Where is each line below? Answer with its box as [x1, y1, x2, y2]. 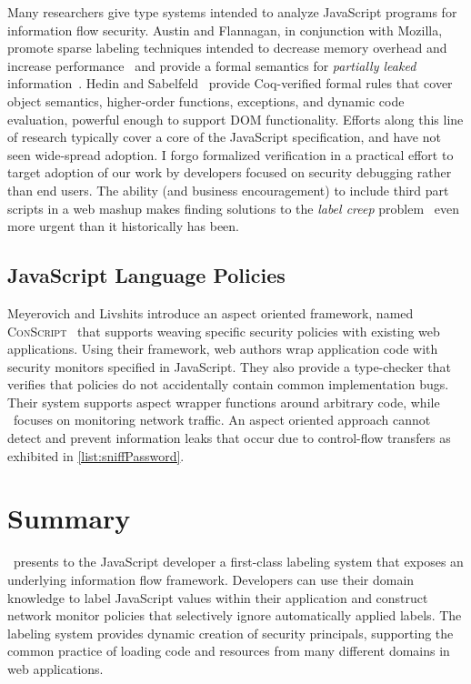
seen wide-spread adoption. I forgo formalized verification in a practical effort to [7, 145, 454, 164]
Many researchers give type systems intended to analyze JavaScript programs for [7, 3, 457, 21]
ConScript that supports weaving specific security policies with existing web [7, 321, 440, 340]
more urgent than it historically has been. [7, 216, 240, 236]
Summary [7, 499, 131, 537]
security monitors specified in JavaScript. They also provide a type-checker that [7, 357, 451, 376]
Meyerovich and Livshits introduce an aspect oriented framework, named [7, 303, 414, 322]
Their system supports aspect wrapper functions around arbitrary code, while [7, 392, 440, 411]
